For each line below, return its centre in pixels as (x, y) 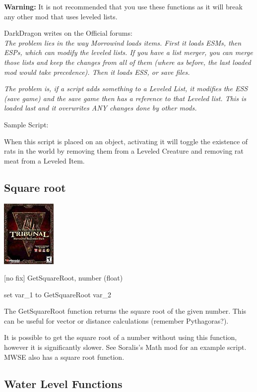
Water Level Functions (63, 383)
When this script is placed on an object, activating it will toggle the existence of (126, 141)
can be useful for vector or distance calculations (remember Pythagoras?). (116, 320)
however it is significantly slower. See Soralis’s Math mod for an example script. (125, 347)
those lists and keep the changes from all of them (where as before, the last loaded (128, 62)
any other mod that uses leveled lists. (61, 16)
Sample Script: (26, 124)
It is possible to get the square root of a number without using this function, (121, 337)
